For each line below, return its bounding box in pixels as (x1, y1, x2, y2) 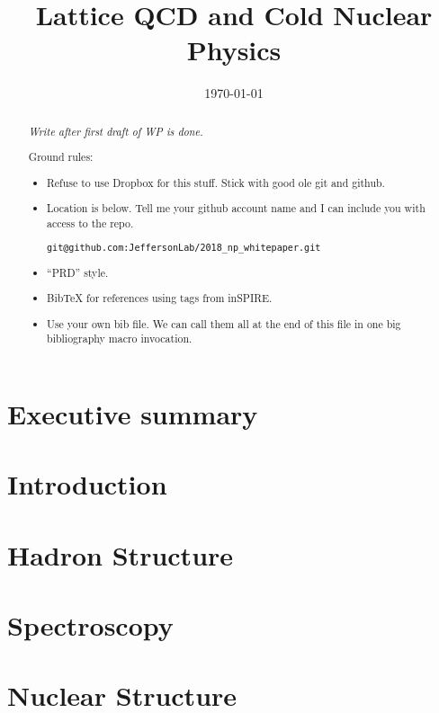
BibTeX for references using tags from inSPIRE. (47, 290, 273, 306)
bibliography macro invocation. (47, 331, 193, 346)
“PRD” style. (47, 264, 109, 280)
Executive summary (7, 395, 258, 432)
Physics (186, 31, 282, 68)
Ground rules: (28, 149, 94, 165)
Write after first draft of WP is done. (28, 123, 203, 138)
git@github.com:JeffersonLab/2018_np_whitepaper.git (47, 242, 321, 253)
